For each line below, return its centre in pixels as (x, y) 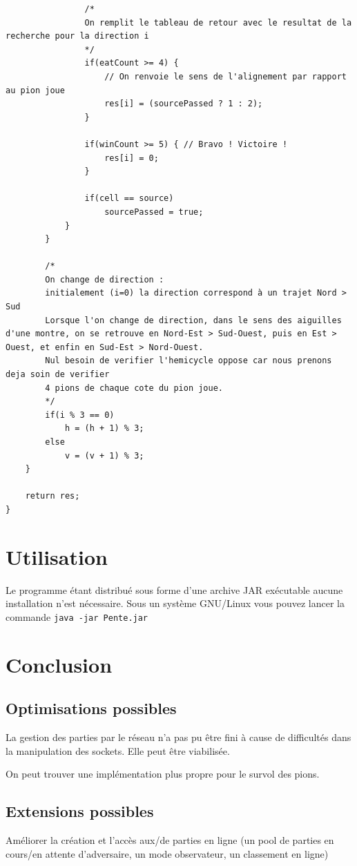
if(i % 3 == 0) (80, 415)
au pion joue (35, 90)
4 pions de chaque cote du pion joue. (134, 388)
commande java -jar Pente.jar (77, 616)
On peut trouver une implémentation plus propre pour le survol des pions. (163, 774)
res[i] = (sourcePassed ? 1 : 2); (184, 104)
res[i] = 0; (132, 158)
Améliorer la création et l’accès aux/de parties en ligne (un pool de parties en (170, 840)
